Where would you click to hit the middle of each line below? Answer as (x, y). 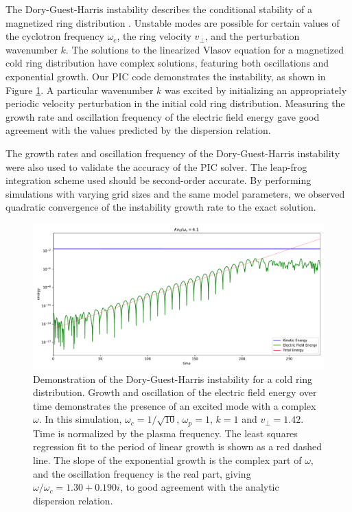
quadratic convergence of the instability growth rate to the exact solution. (161, 207)
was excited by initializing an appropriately (256, 90)
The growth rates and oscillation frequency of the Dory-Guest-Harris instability (173, 153)
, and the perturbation (252, 36)
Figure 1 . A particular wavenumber (80, 90)
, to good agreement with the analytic (199, 487)
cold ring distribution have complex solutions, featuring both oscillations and (167, 63)
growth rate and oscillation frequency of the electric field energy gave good (163, 116)
